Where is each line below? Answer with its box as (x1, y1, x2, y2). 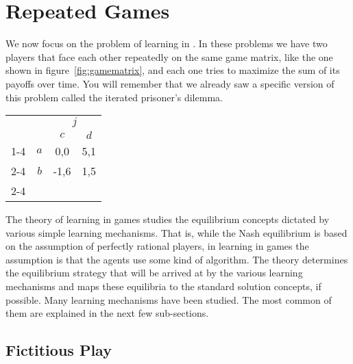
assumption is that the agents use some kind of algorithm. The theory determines (5, 252, 348, 266)
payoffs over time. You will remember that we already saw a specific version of (5, 76, 334, 90)
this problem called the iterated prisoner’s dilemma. (5, 90, 223, 104)
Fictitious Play (5, 339, 112, 361)
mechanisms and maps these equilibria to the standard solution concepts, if (5, 279, 321, 294)
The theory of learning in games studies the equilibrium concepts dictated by (5, 212, 330, 226)
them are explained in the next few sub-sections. (5, 306, 209, 320)
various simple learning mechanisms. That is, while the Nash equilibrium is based (5, 225, 348, 239)
